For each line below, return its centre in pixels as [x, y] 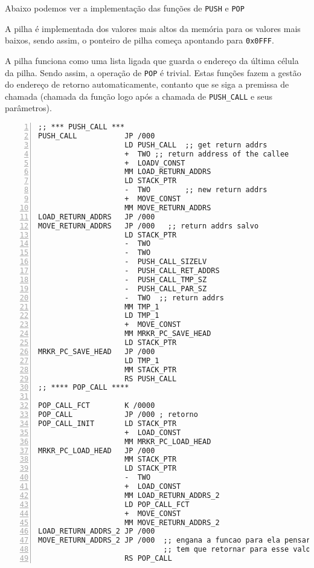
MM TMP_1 [142, 307]
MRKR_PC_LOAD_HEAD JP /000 [97, 450]
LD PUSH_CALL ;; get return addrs [196, 145]
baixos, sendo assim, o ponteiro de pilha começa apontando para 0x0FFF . [139, 40]
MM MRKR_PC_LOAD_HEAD [168, 441]
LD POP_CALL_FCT [157, 504]
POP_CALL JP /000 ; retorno [118, 415]
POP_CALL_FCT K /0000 [97, 406]
